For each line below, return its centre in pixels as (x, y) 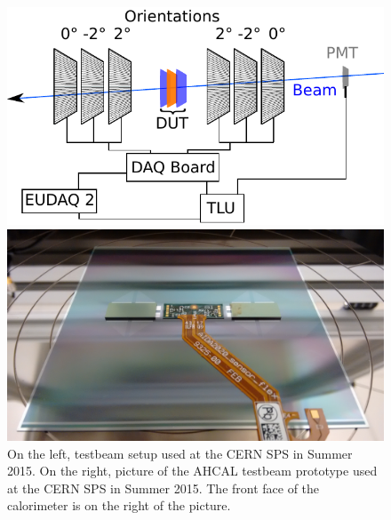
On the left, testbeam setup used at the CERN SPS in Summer (180, 453)
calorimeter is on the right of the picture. (119, 505)
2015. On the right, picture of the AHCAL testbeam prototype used (192, 471)
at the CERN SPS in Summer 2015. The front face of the (164, 488)
